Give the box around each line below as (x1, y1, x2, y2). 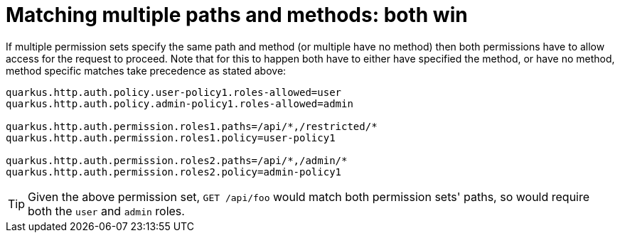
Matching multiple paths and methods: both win (6, 3, 468, 27)
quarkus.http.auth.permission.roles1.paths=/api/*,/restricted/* (6, 120, 378, 132)
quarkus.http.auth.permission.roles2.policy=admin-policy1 (6, 166, 342, 178)
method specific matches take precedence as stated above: (6, 64, 287, 77)
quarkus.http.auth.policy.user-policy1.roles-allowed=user (6, 86, 342, 98)
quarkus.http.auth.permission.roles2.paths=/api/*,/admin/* (6, 154, 348, 166)
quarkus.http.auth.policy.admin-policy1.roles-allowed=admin (6, 97, 353, 109)
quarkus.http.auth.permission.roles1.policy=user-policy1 (6, 131, 336, 144)
